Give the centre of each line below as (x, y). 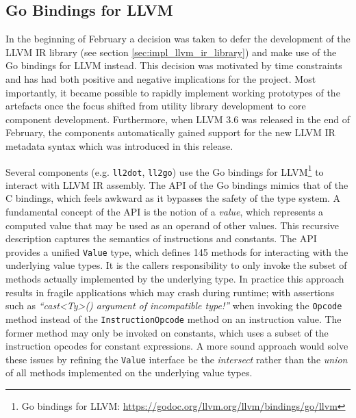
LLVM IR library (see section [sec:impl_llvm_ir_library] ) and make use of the (171, 52)
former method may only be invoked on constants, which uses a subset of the (167, 332)
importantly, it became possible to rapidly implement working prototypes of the (173, 92)
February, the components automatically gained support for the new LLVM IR (170, 132)
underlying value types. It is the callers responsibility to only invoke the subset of (176, 265)
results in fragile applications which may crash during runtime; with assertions (170, 292)
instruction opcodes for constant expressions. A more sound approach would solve (177, 346)
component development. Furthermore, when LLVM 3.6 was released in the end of (178, 119)
